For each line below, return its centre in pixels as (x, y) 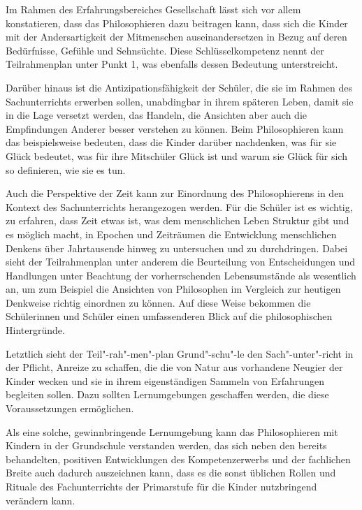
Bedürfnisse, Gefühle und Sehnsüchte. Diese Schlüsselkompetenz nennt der (165, 50)
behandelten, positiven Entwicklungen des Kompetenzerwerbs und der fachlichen (178, 459)
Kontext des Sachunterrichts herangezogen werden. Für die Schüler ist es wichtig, (179, 206)
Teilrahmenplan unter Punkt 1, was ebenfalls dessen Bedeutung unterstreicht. (172, 64)
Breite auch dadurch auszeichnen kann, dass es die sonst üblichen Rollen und (171, 473)
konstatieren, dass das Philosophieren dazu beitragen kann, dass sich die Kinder (177, 23)
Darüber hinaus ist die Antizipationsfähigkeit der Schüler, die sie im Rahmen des (179, 87)
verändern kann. (41, 500)
